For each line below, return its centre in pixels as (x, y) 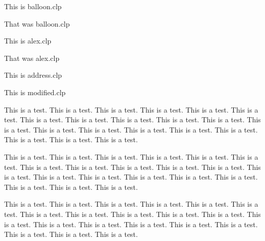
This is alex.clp (28, 41)
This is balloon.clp (33, 6)
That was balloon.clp (37, 23)
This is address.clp (33, 75)
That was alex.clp (32, 58)
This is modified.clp (35, 92)
